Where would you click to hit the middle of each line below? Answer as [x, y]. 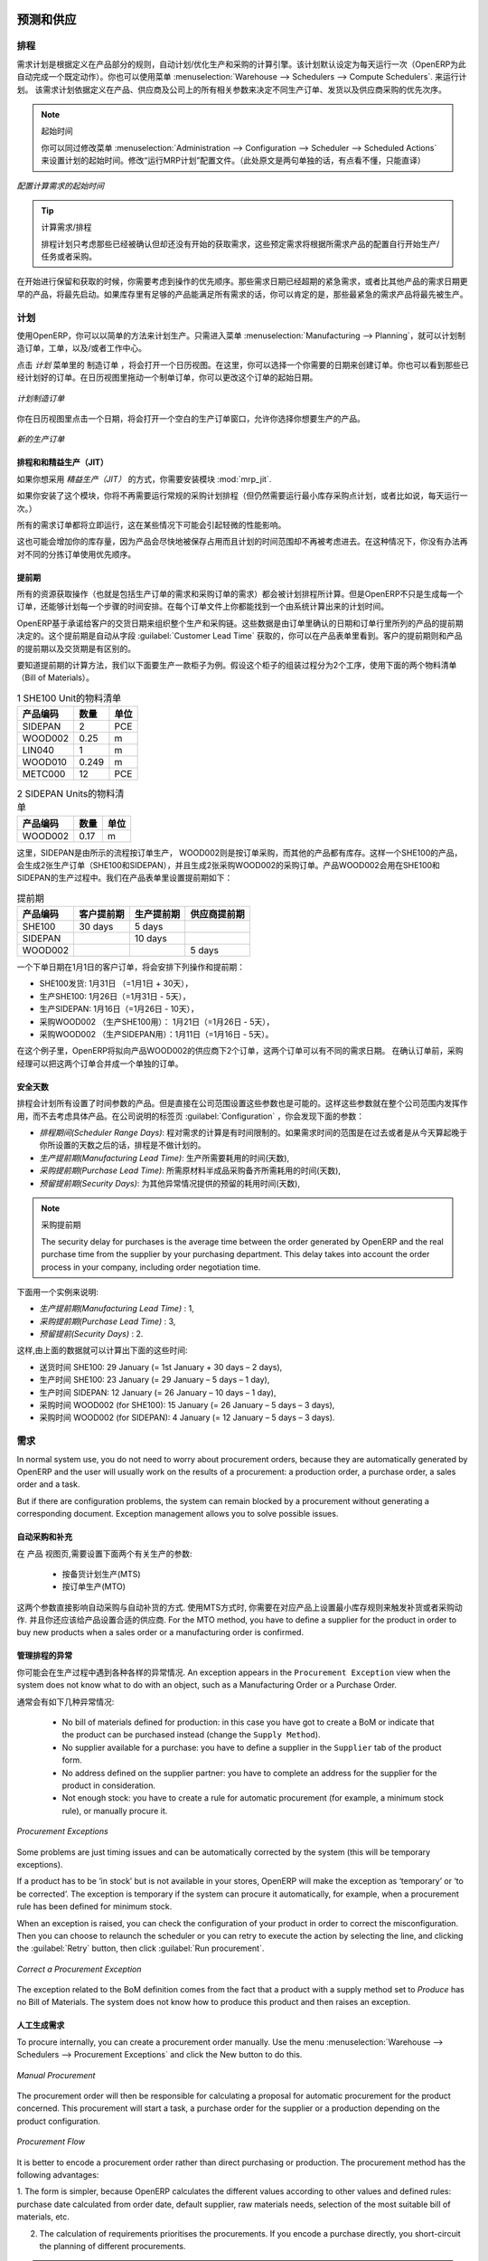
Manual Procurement [56, 2075]
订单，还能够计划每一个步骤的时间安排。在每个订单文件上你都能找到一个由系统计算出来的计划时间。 [202, 607]
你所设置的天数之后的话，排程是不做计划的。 [122, 1145]
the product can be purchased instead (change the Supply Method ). [191, 1735]
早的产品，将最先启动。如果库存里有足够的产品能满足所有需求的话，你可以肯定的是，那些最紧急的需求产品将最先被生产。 [242, 294]
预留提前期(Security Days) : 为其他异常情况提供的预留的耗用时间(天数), [169, 1183]
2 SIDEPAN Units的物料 [66, 794]
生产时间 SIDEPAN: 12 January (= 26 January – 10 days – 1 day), [158, 1392]
